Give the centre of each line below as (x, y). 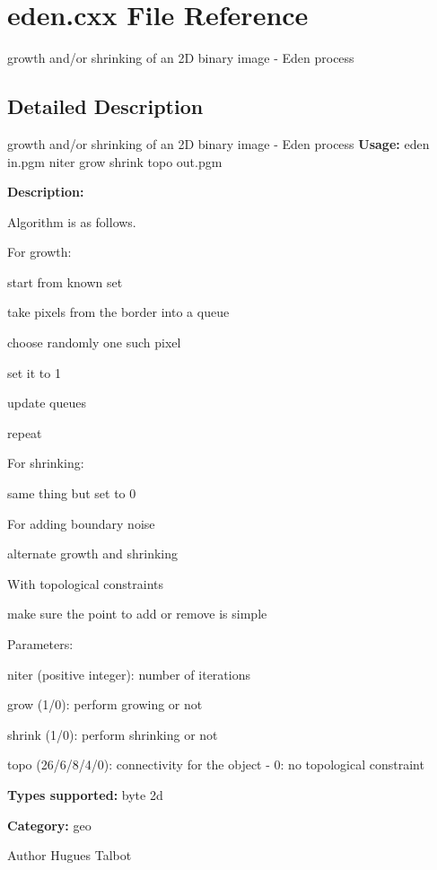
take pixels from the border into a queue (118, 312)
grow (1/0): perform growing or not (105, 704)
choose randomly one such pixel (94, 343)
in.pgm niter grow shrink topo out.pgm (115, 161)
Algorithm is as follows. (72, 221)
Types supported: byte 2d (85, 794)
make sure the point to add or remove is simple (137, 614)
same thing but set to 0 (72, 493)
